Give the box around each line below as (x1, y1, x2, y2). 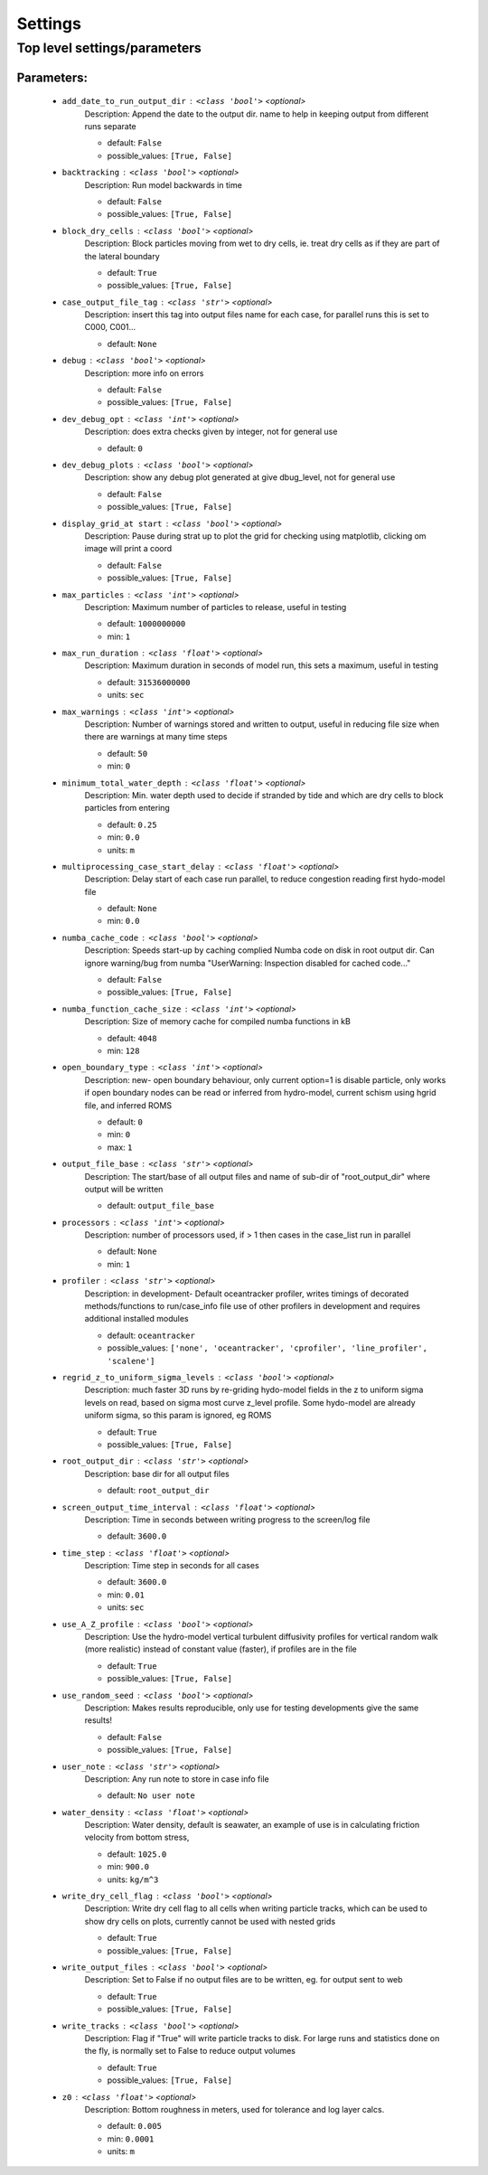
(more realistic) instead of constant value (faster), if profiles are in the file (84, 1643, 357, 1654)
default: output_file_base (107, 1200, 214, 1211)
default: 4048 (107, 1032, 157, 1043)
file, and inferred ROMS (84, 1099, 172, 1111)
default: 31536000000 (107, 676, 191, 687)
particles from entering (84, 803, 171, 814)
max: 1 (107, 1142, 133, 1153)
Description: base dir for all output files (84, 1468, 230, 1479)
